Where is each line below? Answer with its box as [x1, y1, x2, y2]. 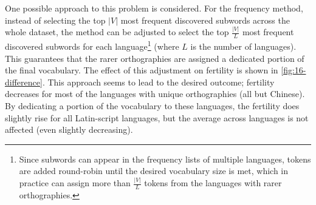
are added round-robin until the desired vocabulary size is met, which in [19, 164, 289, 177]
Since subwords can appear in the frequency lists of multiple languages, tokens [19, 152, 311, 165]
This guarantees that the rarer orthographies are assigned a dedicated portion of [5, 52, 304, 64]
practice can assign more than [19, 176, 131, 189]
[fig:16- [281, 64, 306, 76]
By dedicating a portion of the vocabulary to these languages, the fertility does [5, 99, 300, 112]
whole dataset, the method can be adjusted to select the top [5, 25, 229, 38]
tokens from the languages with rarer [144, 176, 282, 189]
